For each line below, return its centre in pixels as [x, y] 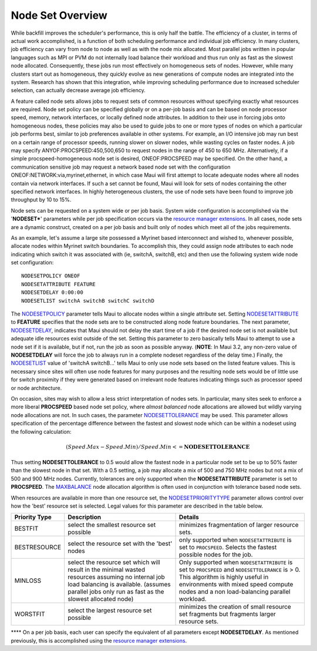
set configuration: [32, 263]
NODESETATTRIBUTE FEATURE [59, 284]
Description [85, 517]
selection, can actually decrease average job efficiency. [78, 90]
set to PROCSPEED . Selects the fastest [228, 548]
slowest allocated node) [101, 599]
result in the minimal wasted [107, 570]
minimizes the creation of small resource [235, 607]
